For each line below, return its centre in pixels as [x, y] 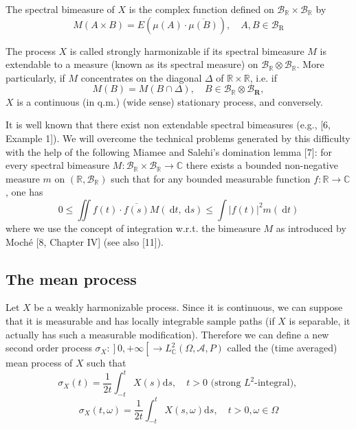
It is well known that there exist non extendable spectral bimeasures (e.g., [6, [168, 125]
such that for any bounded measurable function [211, 178]
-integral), [275, 383]
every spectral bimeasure [58, 165]
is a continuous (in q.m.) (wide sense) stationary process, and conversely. [170, 101]
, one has [24, 192]
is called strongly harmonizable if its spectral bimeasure [187, 50]
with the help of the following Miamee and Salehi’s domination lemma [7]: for [169, 151]
